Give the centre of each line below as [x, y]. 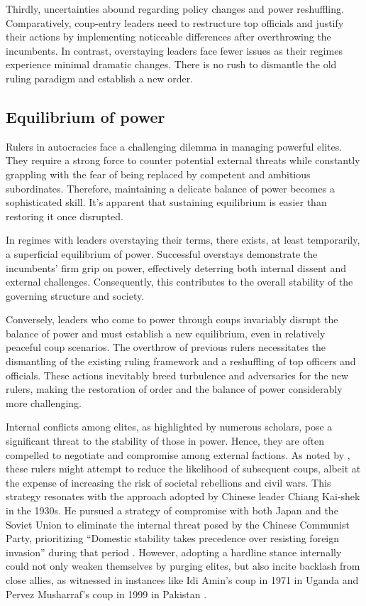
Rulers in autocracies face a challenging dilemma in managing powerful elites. [174, 146]
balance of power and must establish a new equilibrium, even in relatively [166, 333]
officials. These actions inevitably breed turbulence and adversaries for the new [177, 375]
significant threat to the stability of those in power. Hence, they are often [165, 441]
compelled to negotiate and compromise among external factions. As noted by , [178, 454]
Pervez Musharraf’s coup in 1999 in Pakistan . [106, 594]
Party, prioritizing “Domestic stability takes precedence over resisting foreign [173, 538]
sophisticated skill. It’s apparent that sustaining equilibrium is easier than [166, 202]
